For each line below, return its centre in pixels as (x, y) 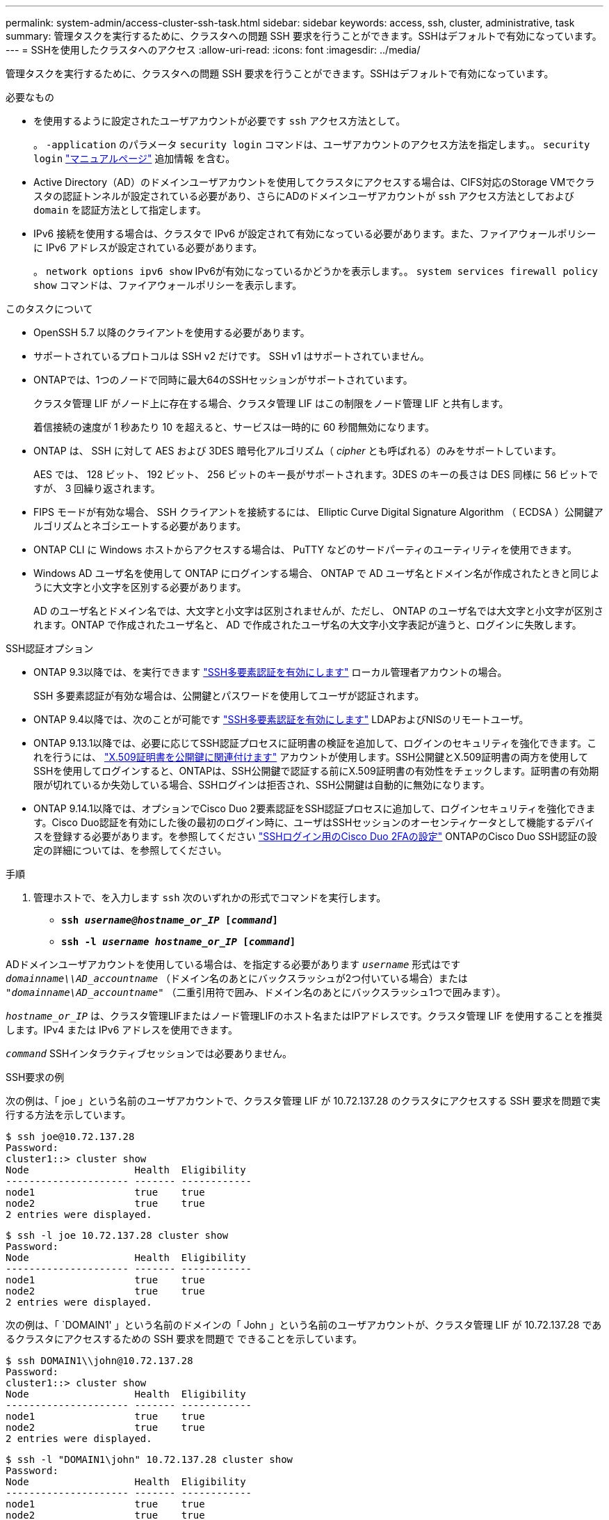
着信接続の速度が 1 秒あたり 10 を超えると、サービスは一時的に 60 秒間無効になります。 (234, 427)
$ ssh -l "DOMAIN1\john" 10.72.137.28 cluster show (149, 1459)
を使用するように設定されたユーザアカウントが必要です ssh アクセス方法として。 (220, 121)
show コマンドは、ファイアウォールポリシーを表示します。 (168, 285)
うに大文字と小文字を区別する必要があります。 (140, 587)
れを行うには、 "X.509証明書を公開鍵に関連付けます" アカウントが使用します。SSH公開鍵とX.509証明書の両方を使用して (311, 757)
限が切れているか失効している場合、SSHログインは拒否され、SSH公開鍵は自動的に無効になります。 (262, 785)
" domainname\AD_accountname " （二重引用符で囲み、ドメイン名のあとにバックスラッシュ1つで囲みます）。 (256, 992)
